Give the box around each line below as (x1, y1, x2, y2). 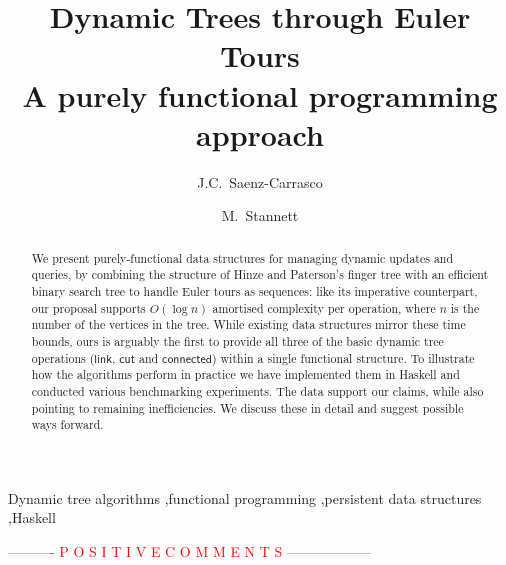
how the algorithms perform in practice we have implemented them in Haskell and (31, 366, 460, 383)
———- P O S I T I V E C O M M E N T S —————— (8, 541, 371, 562)
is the (450, 299, 480, 316)
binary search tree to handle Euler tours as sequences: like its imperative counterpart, (31, 282, 478, 299)
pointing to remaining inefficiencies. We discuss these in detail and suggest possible (31, 399, 464, 416)
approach (196, 113, 324, 154)
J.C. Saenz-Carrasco (197, 171, 323, 192)
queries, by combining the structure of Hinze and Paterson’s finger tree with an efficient (31, 266, 489, 283)
